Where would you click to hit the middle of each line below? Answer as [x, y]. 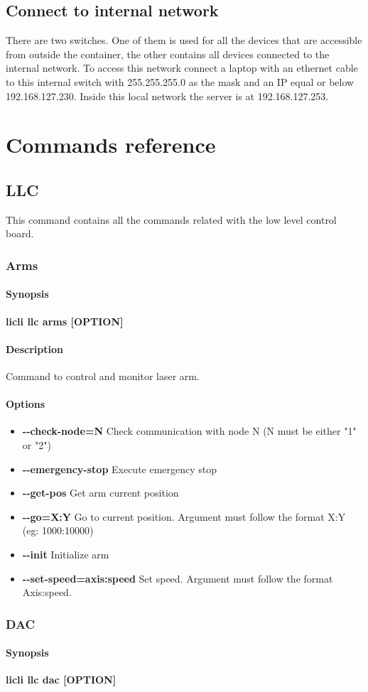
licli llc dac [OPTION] [61, 680]
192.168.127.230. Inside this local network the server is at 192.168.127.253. [167, 96]
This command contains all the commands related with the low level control [171, 219]
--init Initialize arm [66, 554]
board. [20, 233]
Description [35, 348]
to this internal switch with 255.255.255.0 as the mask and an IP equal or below [180, 81]
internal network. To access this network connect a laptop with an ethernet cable [182, 68]
